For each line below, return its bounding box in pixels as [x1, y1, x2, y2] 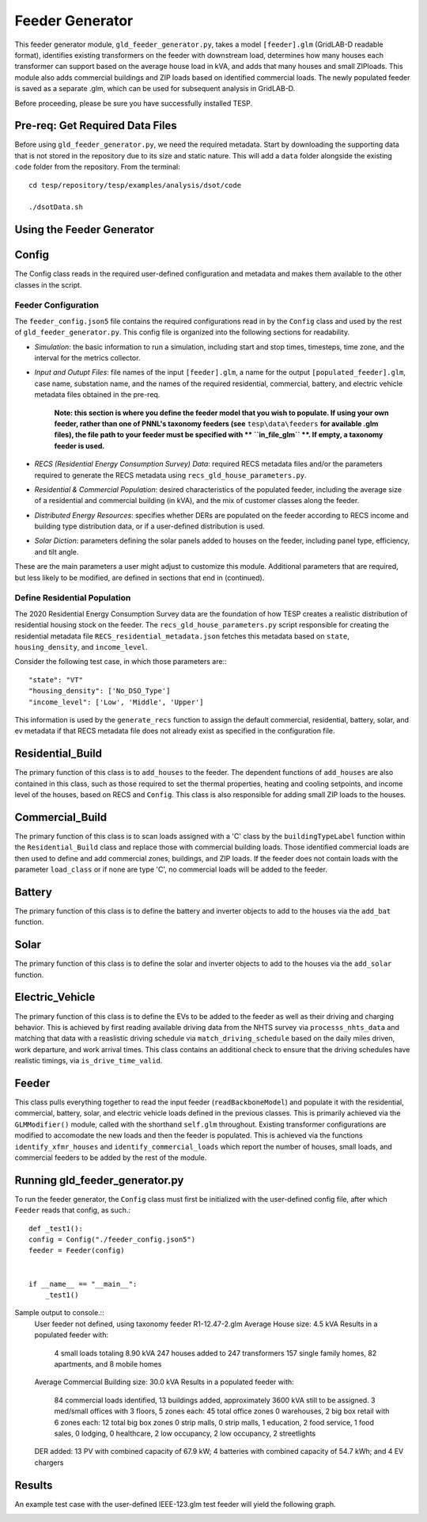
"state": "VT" [28, 675, 83, 685]
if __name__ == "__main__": [28, 1280, 138, 1288]
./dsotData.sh [28, 203, 83, 212]
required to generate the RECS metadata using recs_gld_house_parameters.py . [34, 470, 308, 479]
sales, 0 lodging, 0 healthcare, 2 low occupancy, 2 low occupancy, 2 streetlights [54, 1429, 316, 1438]
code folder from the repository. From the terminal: [14, 162, 181, 172]
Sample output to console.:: [14, 1308, 104, 1318]
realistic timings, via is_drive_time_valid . [14, 1056, 163, 1066]
